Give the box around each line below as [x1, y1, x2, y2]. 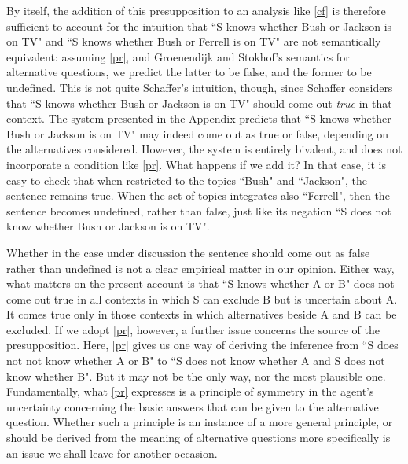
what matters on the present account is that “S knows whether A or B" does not [6, 275, 395, 292]
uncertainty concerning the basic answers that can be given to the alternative [6, 398, 379, 414]
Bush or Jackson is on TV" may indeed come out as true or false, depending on [6, 125, 388, 142]
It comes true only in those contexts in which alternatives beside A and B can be [6, 306, 397, 322]
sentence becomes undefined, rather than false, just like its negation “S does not [6, 202, 391, 219]
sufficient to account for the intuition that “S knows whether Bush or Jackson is [6, 17, 392, 34]
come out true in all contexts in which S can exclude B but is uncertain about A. [6, 290, 398, 307]
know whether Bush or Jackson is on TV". [6, 218, 210, 234]
